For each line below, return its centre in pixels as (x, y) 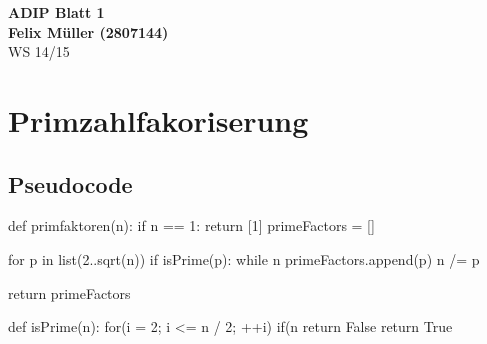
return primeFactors (69, 292)
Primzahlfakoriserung (158, 119)
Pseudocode (70, 183)
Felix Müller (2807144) (88, 31)
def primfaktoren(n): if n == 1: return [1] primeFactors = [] (191, 225)
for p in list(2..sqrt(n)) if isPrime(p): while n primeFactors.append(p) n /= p (244, 258)
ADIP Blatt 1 (56, 12)
